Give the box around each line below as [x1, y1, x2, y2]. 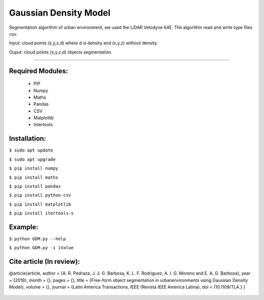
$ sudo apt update [9, 148, 53, 153]
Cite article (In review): [9, 257, 80, 266]
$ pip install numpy [9, 166, 59, 171]
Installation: [9, 134, 46, 143]
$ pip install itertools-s [9, 211, 74, 216]
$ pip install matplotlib [9, 201, 71, 207]
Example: [9, 223, 39, 231]
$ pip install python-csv [9, 193, 71, 198]
